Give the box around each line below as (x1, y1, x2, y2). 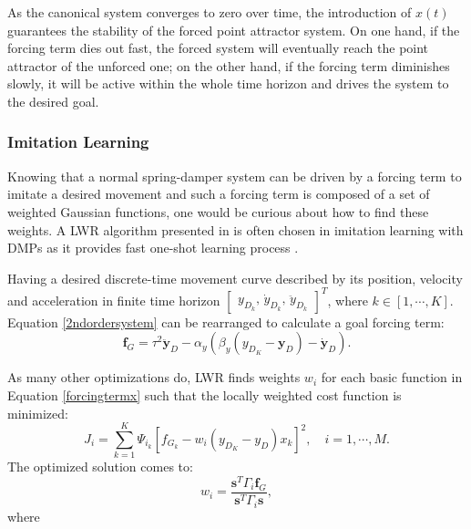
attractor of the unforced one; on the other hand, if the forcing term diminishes (7, 56, 450, 75)
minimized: (7, 403, 68, 422)
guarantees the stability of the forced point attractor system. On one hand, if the (7, 20, 460, 39)
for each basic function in (321, 368, 463, 387)
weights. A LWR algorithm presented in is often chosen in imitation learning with (7, 220, 464, 239)
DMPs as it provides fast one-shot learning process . (7, 238, 299, 257)
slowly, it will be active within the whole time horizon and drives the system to (7, 74, 449, 93)
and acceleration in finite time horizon (7, 290, 220, 309)
